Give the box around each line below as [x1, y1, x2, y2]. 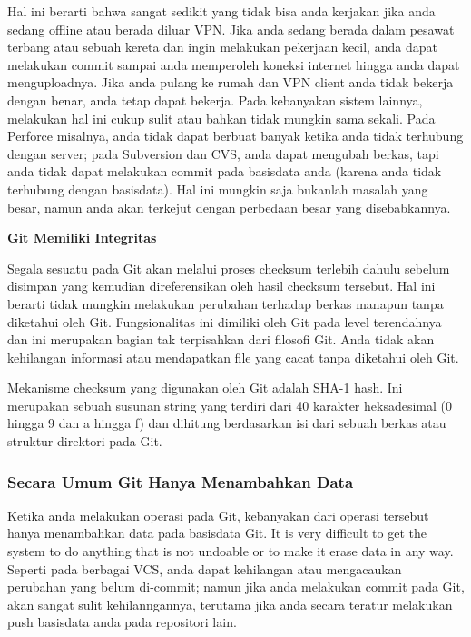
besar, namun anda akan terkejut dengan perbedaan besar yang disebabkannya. [7, 197, 451, 216]
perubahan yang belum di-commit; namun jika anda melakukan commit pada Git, [7, 577, 465, 596]
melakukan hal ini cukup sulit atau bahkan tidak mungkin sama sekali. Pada [7, 108, 436, 127]
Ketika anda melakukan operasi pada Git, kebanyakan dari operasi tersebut [7, 505, 429, 524]
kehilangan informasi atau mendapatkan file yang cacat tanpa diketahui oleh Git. [7, 347, 459, 366]
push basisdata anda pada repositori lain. [7, 612, 237, 632]
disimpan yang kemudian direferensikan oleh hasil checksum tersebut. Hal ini [7, 276, 436, 295]
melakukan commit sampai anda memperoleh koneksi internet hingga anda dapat [7, 55, 460, 74]
